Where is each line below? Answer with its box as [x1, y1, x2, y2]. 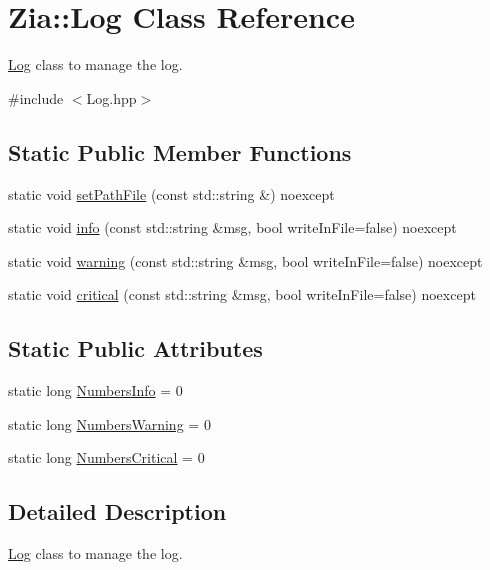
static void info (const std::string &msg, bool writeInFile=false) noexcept [8, 217, 457, 238]
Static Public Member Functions [8, 136, 352, 167]
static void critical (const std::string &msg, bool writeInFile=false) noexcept [8, 284, 476, 305]
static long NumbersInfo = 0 [8, 380, 183, 401]
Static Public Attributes [8, 333, 263, 364]
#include [8, 87, 64, 108]
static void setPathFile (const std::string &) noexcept [8, 183, 335, 204]
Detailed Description [8, 496, 227, 527]
